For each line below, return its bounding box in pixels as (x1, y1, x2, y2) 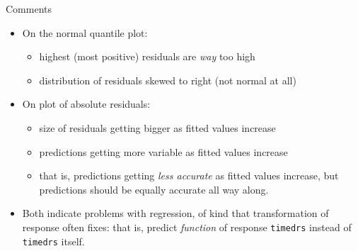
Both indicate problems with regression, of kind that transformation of (22, 206, 329, 221)
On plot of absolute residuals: (22, 96, 151, 111)
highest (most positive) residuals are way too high (39, 49, 255, 64)
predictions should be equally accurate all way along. (39, 182, 269, 196)
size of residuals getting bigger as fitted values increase (39, 120, 276, 135)
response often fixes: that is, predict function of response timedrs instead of (22, 219, 352, 234)
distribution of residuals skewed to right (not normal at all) (39, 72, 296, 87)
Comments (6, 1, 52, 16)
